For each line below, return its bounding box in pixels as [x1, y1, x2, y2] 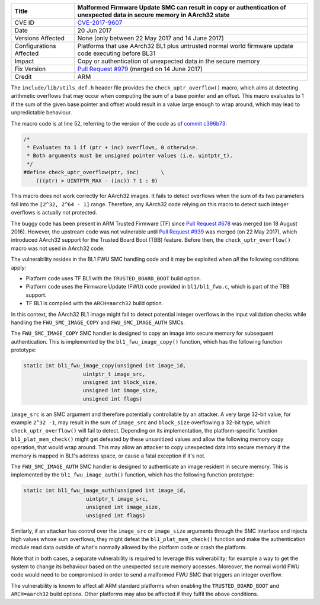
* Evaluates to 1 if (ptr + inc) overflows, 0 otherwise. [27, 144, 199, 151]
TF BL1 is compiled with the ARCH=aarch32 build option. [25, 300, 164, 307]
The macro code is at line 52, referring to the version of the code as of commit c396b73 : [11, 120, 228, 127]
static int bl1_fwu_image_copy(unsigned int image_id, [23, 362, 186, 369]
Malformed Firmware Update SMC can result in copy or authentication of [77, 4, 287, 11]
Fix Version [14, 65, 46, 73]
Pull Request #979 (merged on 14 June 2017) [77, 65, 203, 73]
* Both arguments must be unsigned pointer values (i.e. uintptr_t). [27, 152, 233, 159]
